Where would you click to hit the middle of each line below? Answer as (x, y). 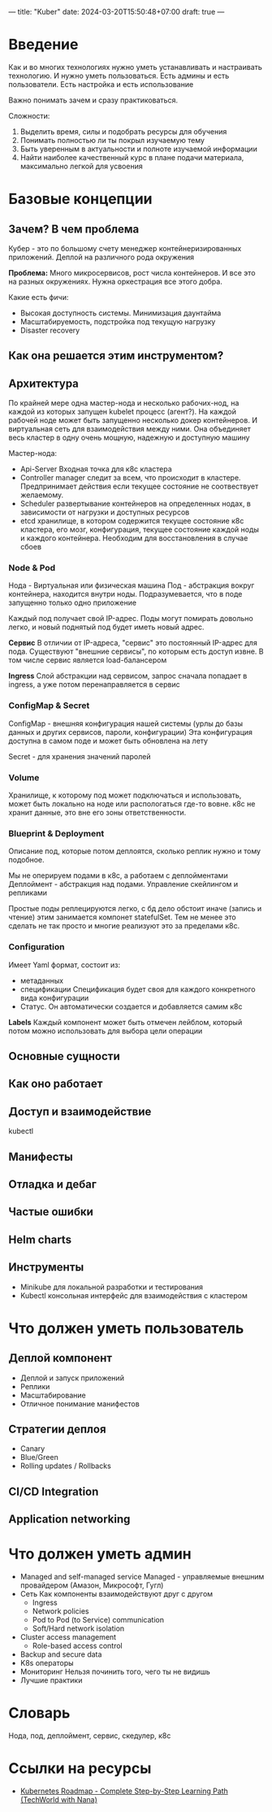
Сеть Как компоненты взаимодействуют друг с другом (117, 1594)
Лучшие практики (51, 1680)
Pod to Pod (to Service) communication (98, 1620)
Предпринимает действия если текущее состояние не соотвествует (139, 486)
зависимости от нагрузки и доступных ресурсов (105, 512)
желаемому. (42, 495)
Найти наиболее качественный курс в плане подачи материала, (132, 157)
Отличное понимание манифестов (80, 1404)
